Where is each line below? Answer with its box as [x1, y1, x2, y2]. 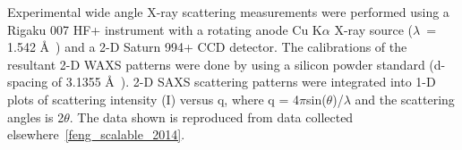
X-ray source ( [334, 20, 414, 38]
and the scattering [355, 89, 455, 108]
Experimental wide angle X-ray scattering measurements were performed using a [7, 3, 449, 21]
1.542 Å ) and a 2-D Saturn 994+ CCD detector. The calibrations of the [7, 37, 407, 56]
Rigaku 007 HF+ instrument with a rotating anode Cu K [7, 20, 322, 38]
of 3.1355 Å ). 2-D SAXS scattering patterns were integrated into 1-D [51, 72, 436, 91]
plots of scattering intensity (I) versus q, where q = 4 [7, 89, 299, 108]
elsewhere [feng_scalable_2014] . [7, 125, 185, 144]
